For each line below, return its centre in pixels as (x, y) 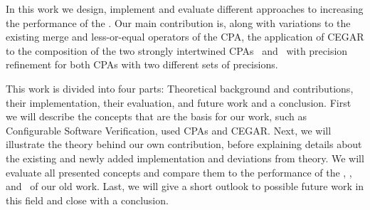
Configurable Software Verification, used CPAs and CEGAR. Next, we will (169, 130)
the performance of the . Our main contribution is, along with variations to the (178, 22)
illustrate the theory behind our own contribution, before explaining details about (184, 144)
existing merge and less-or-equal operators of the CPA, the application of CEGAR (185, 37)
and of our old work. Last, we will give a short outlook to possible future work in (185, 186)
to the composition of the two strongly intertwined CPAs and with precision (177, 50)
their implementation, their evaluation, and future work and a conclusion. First (179, 102)
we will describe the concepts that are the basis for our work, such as (156, 116)
